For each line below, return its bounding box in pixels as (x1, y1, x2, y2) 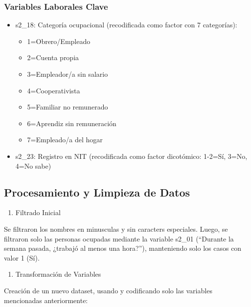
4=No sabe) (15, 160, 51, 171)
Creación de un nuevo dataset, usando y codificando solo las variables (4, 285, 212, 295)
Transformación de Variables (15, 269, 101, 279)
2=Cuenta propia (27, 52, 79, 63)
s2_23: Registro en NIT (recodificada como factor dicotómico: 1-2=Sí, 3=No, (15, 151, 248, 161)
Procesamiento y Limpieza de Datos (4, 184, 190, 199)
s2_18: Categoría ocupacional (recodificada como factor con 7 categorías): (15, 20, 237, 30)
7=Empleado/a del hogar (27, 134, 103, 145)
